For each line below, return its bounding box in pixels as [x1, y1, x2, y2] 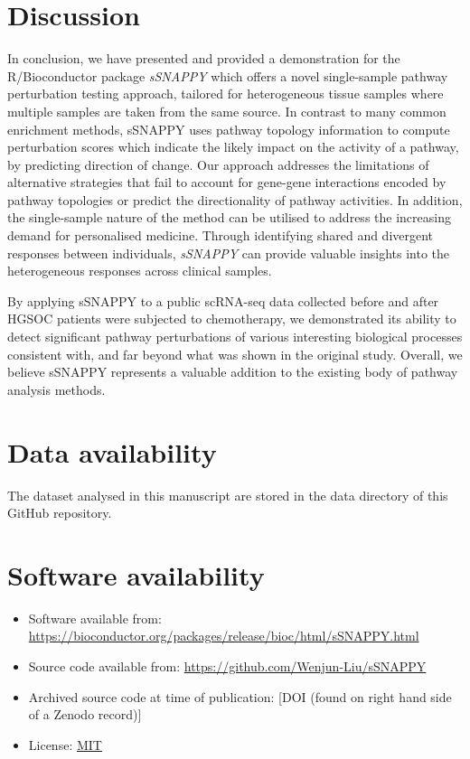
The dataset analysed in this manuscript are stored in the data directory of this [7, 485, 448, 504]
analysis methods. [7, 379, 106, 398]
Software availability [7, 556, 265, 593]
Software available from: [28, 608, 162, 627]
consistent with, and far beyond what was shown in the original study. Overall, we [7, 344, 463, 363]
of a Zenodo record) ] [28, 705, 142, 724]
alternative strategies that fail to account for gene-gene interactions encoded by [7, 173, 446, 192]
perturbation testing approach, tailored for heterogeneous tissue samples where [7, 84, 444, 103]
